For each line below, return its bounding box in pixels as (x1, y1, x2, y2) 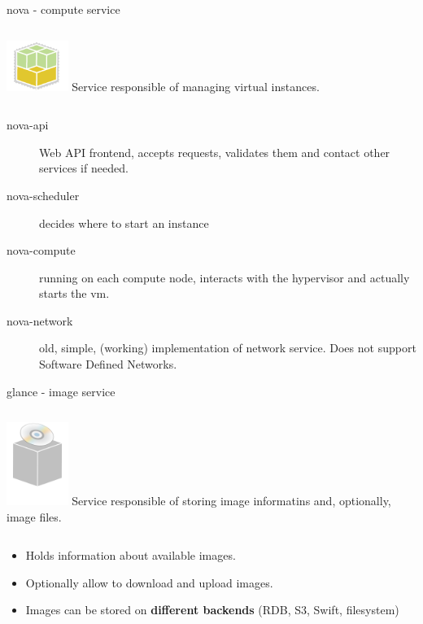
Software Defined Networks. (39, 356, 177, 373)
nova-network (7, 312, 73, 329)
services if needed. (39, 159, 129, 177)
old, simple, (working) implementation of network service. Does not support (39, 339, 416, 356)
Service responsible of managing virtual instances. (72, 77, 320, 94)
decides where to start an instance (39, 214, 209, 231)
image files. (7, 508, 62, 525)
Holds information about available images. (25, 547, 236, 564)
